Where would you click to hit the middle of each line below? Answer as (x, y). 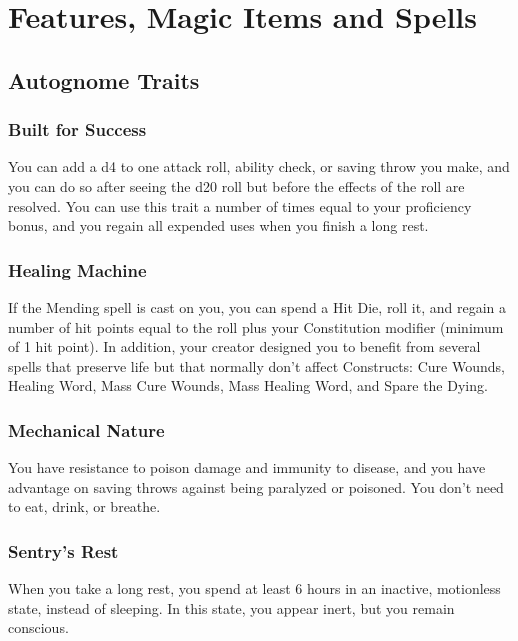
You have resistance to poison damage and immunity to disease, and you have (247, 467)
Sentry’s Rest (63, 550)
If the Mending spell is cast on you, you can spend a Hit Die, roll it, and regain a (257, 306)
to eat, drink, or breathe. (84, 506)
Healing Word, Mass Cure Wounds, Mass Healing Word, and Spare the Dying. (248, 385)
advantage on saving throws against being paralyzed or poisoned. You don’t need (256, 486)
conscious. (38, 627)
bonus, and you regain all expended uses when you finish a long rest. (218, 225)
